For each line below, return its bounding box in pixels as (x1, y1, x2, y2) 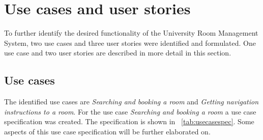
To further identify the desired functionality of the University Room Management (4, 27, 258, 38)
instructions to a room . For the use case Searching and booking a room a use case (4, 106, 256, 117)
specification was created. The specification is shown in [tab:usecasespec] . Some (4, 116, 254, 127)
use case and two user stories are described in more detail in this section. (4, 47, 231, 58)
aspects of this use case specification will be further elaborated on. (4, 126, 211, 136)
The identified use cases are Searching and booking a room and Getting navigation (4, 96, 259, 107)
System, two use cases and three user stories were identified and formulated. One (4, 37, 256, 48)
